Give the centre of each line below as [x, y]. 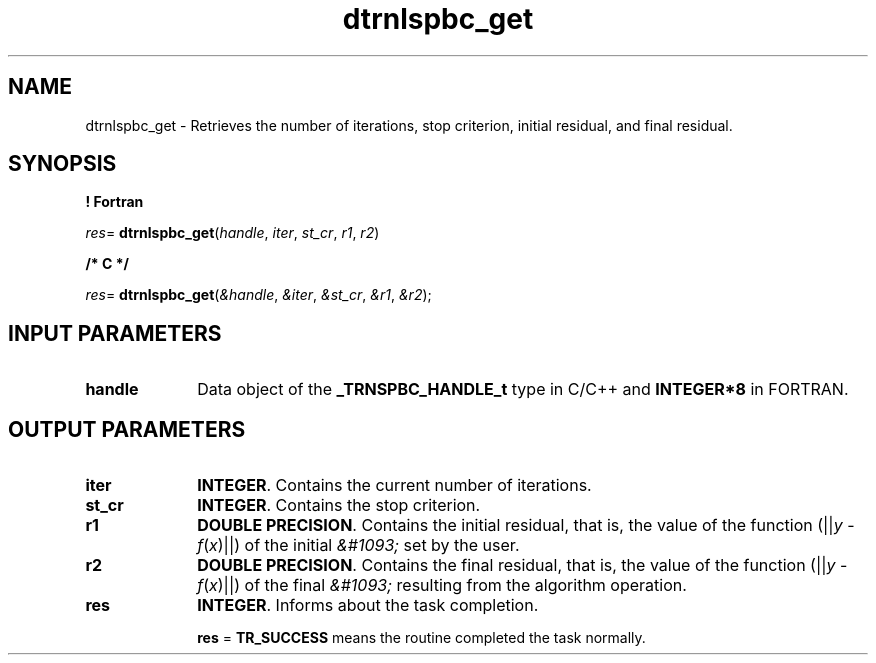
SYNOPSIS [62, 164]
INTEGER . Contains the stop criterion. [339, 505]
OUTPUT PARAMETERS [127, 429]
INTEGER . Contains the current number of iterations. [394, 485]
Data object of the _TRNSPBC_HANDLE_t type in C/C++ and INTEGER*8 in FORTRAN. [523, 389]
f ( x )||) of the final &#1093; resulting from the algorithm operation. [442, 585]
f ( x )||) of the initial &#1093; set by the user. [358, 545]
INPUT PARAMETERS [115, 333]
